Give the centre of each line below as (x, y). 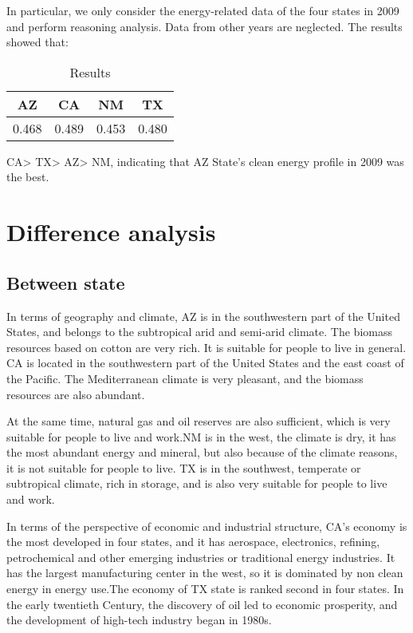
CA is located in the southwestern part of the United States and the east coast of (205, 363)
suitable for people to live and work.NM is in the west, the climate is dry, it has (201, 436)
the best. (28, 177)
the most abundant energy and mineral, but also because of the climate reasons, (202, 452)
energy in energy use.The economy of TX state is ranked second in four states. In (205, 589)
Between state (66, 282)
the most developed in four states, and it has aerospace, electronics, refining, (193, 542)
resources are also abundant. (76, 394)
